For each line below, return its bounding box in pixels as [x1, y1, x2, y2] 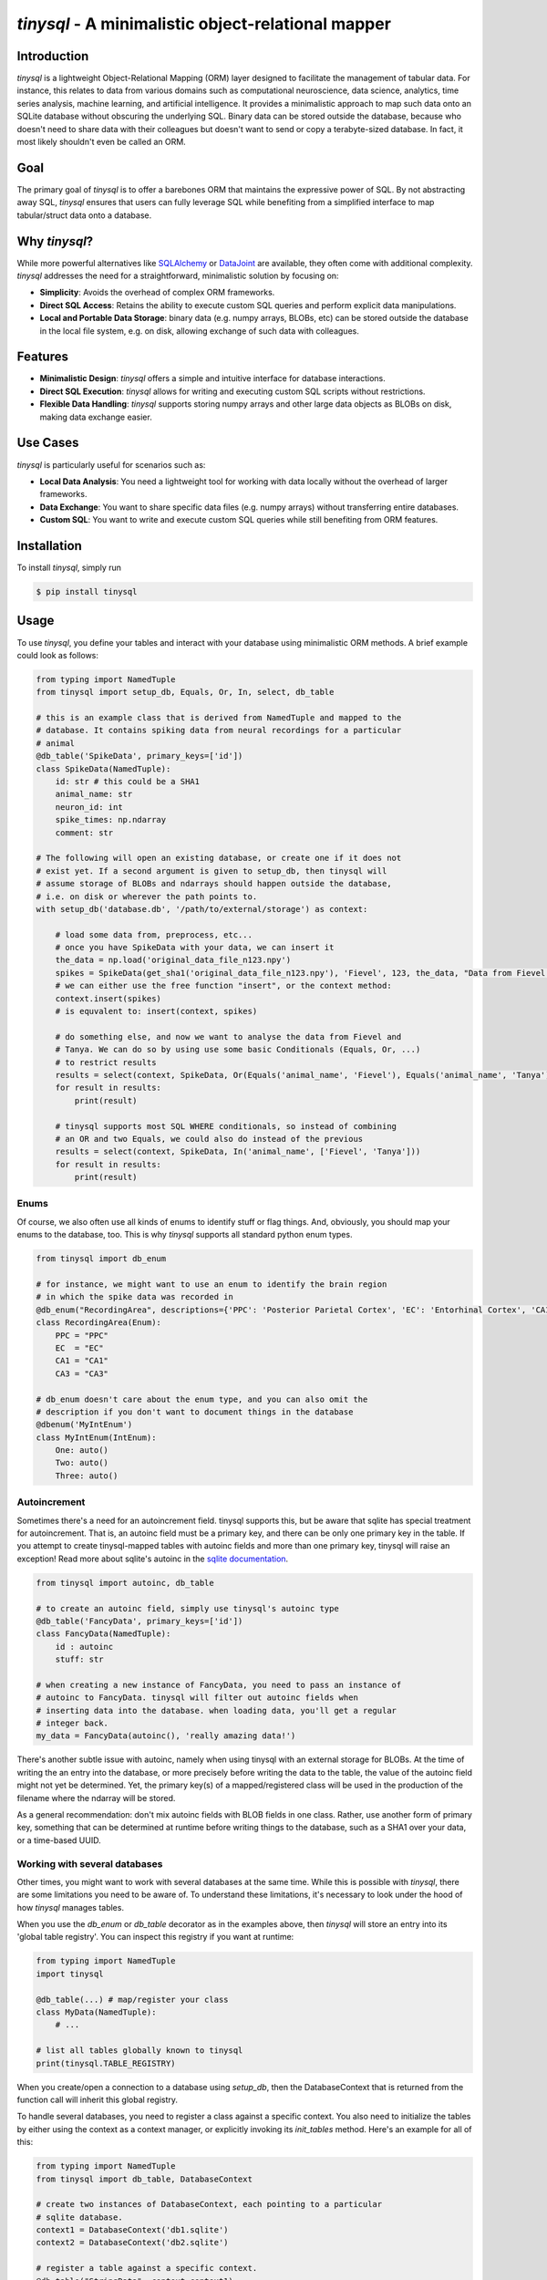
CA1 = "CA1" [55, 1355, 109, 1366]
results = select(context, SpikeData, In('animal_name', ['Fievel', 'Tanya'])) [55, 1146, 421, 1157]
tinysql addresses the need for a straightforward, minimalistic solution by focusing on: [16, 270, 339, 281]
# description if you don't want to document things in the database [36, 1406, 354, 1417]
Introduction [16, 48, 89, 64]
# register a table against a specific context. [36, 2263, 258, 2274]
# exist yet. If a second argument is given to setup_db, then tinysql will [36, 865, 387, 876]
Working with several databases [16, 1857, 163, 1870]
